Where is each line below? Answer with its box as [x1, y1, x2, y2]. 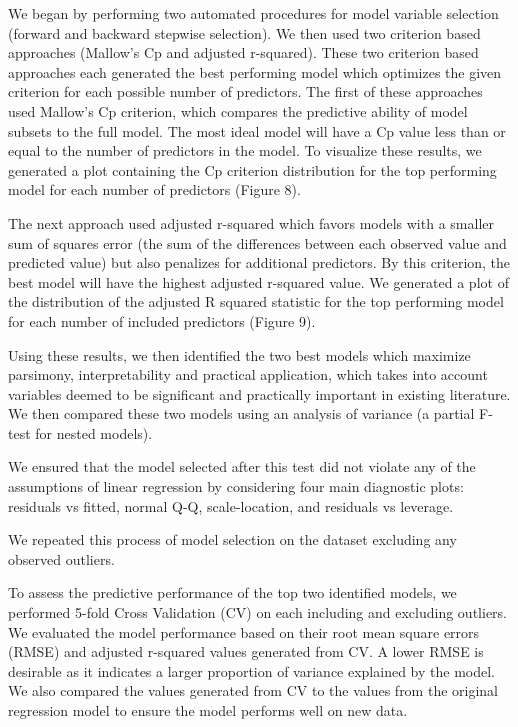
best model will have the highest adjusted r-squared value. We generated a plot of [8, 271, 509, 292]
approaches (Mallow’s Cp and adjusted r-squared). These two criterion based [8, 42, 479, 63]
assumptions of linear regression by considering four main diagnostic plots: [8, 476, 464, 497]
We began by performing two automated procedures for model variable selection [8, 3, 499, 23]
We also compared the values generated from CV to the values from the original [8, 680, 498, 701]
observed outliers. [8, 548, 115, 569]
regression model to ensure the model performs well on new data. [8, 700, 408, 720]
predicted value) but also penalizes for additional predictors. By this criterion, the [8, 252, 511, 273]
